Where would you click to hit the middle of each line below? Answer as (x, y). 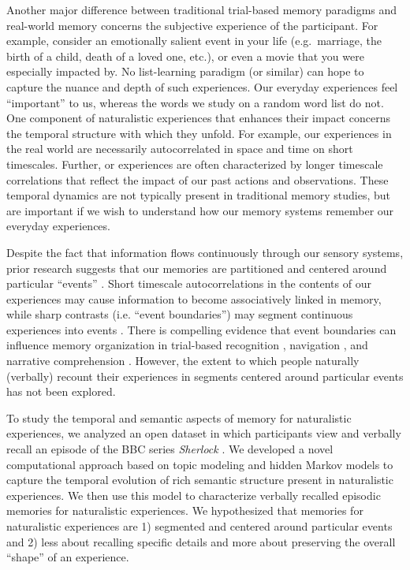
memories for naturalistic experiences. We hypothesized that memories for (185, 510)
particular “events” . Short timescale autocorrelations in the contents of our (189, 283)
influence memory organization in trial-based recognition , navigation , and (187, 345)
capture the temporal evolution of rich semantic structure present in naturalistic (200, 480)
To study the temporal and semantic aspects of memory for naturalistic (179, 417)
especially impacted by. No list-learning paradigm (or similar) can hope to (185, 71)
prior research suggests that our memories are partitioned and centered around (197, 268)
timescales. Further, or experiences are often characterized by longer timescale (195, 164)
